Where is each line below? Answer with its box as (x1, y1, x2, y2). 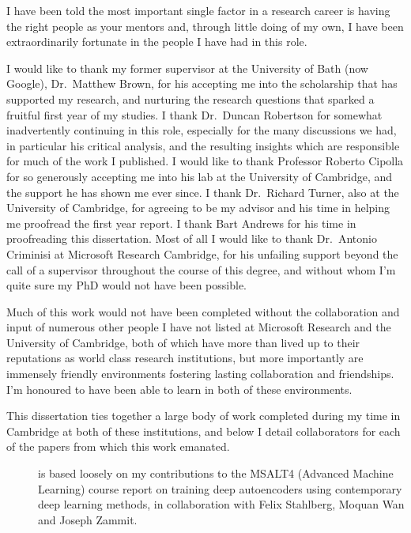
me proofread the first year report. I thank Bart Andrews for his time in (6, 214, 356, 231)
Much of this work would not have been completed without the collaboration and (6, 303, 400, 319)
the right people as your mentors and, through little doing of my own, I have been (6, 17, 404, 34)
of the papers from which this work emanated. (6, 438, 230, 455)
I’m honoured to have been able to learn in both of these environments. (6, 380, 353, 397)
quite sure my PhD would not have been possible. (6, 277, 247, 293)
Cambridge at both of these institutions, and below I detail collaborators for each (6, 422, 401, 439)
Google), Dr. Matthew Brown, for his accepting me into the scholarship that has (6, 75, 398, 92)
